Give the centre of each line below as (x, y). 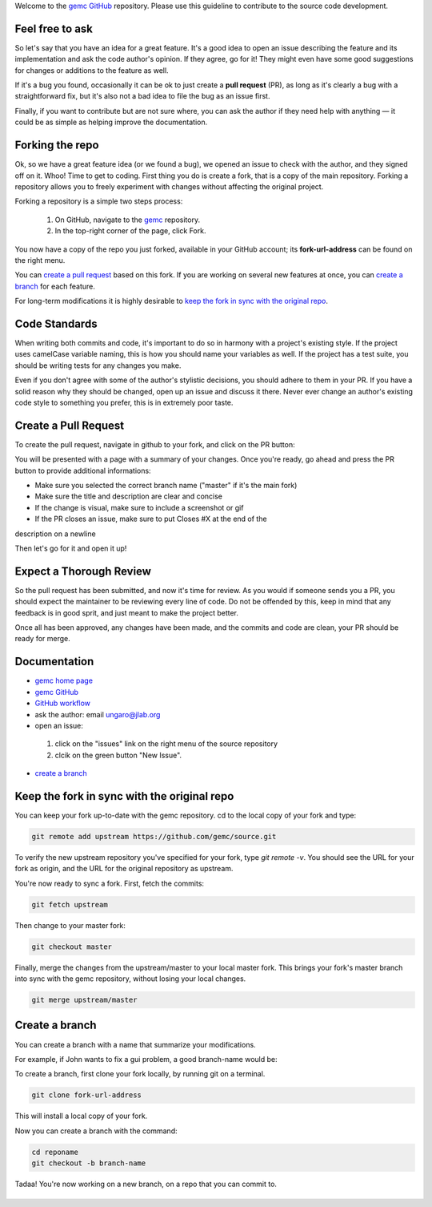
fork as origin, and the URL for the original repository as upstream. (124, 869)
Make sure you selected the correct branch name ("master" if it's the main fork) (166, 485)
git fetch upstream (70, 904)
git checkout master (72, 947)
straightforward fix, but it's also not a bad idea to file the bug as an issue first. (142, 96)
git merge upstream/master (84, 1000)
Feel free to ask (54, 28)
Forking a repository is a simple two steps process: (99, 201)
